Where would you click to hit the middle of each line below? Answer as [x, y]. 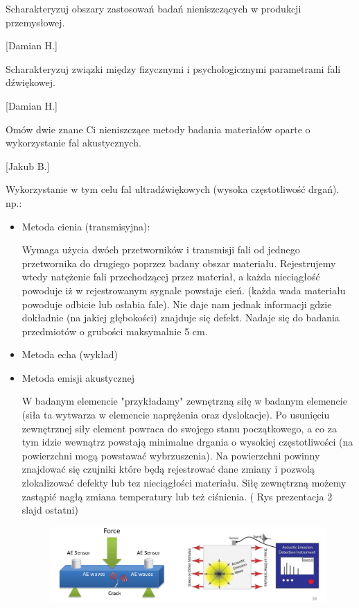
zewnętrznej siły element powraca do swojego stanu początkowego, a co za [179, 428]
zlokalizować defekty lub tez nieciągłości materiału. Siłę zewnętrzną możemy [184, 483]
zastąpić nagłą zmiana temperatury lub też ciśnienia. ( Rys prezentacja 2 [177, 496]
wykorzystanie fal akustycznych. [73, 143]
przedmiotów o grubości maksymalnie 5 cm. [115, 331]
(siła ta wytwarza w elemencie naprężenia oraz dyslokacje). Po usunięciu [176, 415]
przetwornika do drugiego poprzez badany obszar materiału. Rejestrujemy [179, 263]
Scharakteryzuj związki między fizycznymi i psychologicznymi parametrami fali [173, 68]
